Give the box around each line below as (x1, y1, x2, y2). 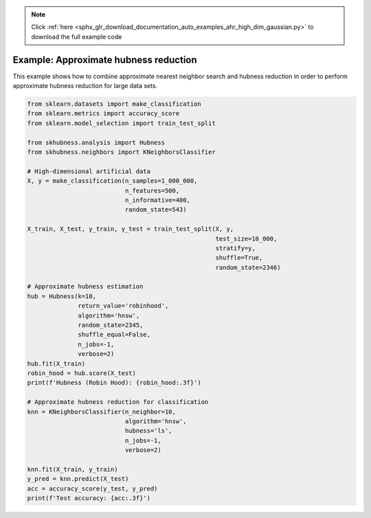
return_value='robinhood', (78, 302, 169, 310)
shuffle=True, (215, 254, 263, 262)
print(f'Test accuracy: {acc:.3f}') (27, 495, 151, 502)
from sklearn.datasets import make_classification (27, 100, 202, 108)
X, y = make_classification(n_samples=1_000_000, (27, 177, 198, 185)
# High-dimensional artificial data (27, 167, 151, 175)
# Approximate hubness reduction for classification (27, 398, 209, 406)
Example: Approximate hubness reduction (12, 54, 197, 65)
